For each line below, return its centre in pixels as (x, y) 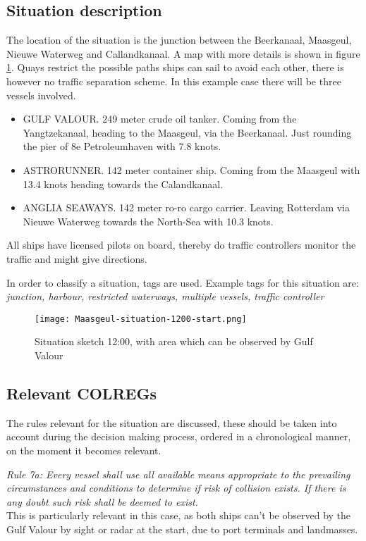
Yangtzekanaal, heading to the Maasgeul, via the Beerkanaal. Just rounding (187, 132)
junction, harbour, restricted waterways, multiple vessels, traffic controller (165, 296)
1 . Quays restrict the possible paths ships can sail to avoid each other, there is (175, 67)
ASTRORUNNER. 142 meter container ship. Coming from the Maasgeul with (191, 169)
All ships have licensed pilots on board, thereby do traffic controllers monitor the (181, 245)
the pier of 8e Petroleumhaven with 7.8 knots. (122, 146)
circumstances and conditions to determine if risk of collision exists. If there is (176, 488)
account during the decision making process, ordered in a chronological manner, (179, 436)
